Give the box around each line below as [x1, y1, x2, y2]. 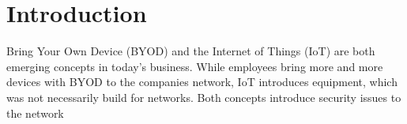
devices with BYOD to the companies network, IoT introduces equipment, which [6, 73, 398, 90]
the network [6, 104, 64, 121]
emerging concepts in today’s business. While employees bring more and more [6, 58, 383, 74]
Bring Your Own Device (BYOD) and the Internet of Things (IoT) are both [6, 43, 375, 59]
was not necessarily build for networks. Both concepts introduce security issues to [6, 88, 401, 105]
